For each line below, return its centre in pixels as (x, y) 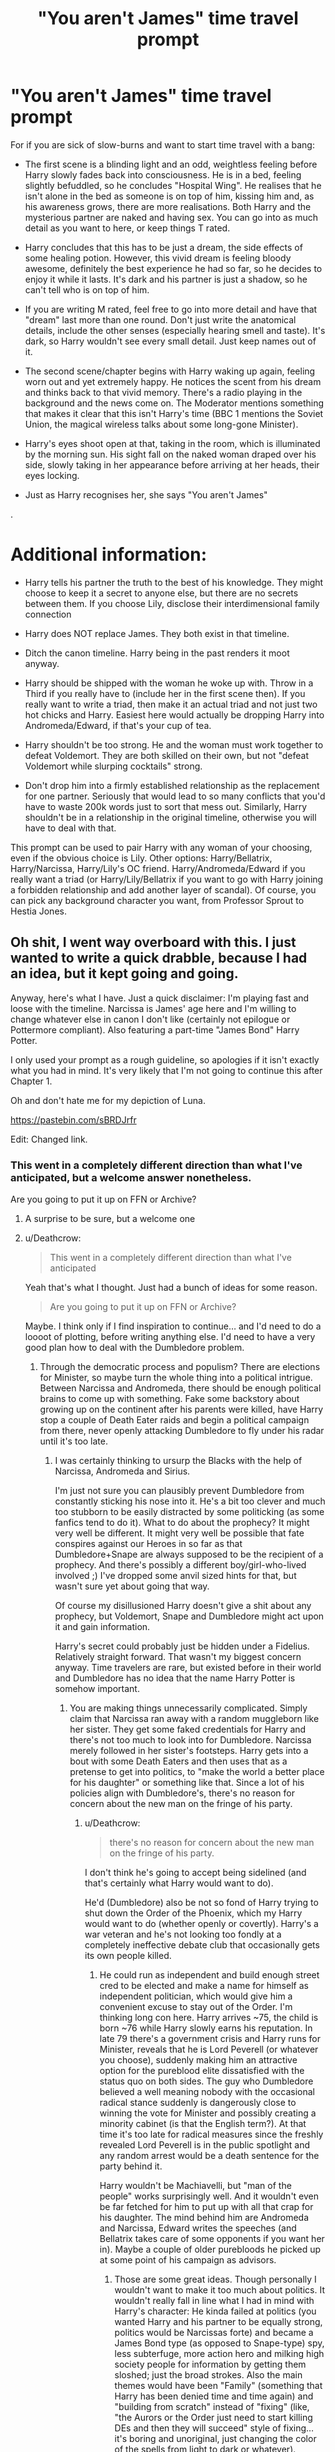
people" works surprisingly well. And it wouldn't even (209, 2196)
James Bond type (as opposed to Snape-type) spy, (219, 2343)
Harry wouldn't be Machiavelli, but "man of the (195, 2185)
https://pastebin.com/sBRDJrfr (73, 1119)
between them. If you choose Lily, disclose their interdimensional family (172, 603)
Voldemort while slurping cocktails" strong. (113, 766)
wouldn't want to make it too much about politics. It (219, 2289)
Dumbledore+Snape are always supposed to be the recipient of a (189, 1554)
